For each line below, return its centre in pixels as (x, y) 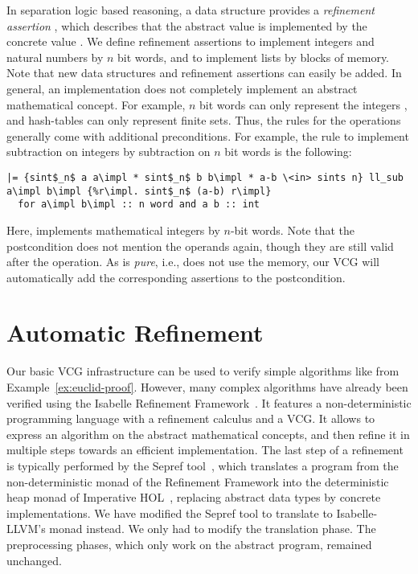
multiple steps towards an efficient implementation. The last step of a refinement (205, 450)
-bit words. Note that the (292, 230)
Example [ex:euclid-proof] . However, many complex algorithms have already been (207, 387)
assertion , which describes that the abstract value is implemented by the (187, 25)
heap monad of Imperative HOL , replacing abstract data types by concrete (194, 497)
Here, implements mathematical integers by (113, 230)
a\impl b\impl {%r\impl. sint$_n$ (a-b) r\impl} (139, 191)
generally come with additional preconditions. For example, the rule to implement (208, 135)
